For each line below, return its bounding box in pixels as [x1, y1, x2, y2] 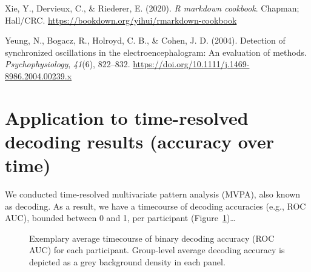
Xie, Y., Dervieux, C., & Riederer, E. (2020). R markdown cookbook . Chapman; [5, 2, 299, 14]
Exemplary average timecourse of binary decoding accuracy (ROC [29, 231, 275, 244]
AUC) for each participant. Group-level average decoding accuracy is [29, 244, 285, 256]
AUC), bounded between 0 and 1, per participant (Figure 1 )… [5, 211, 236, 224]
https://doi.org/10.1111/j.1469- [133, 58, 250, 70]
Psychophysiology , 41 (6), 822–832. [5, 58, 130, 70]
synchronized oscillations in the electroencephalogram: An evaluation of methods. [5, 45, 307, 58]
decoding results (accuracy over [5, 128, 274, 153]
